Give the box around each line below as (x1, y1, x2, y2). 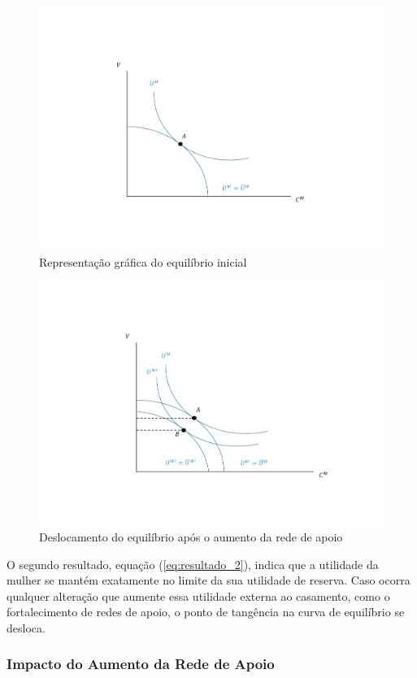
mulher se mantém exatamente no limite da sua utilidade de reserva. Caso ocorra (7, 572, 410, 589)
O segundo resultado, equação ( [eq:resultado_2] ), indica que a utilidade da (7, 555, 379, 572)
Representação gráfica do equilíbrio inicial (39, 253, 247, 270)
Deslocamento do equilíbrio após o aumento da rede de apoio (39, 528, 343, 545)
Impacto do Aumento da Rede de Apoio (7, 654, 275, 674)
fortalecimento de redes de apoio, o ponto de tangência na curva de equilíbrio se (7, 603, 405, 620)
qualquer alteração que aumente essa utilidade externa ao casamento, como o (7, 587, 390, 604)
